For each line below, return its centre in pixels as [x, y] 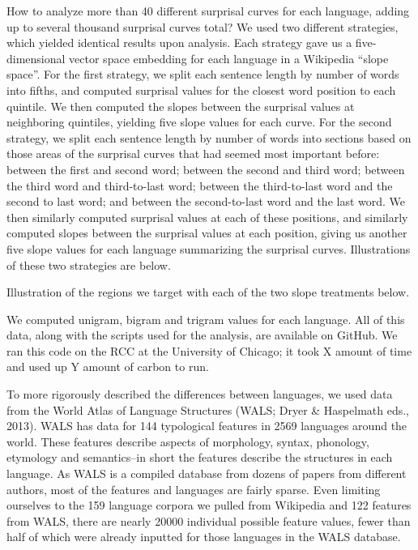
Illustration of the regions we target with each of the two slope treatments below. [208, 292]
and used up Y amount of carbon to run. [108, 367]
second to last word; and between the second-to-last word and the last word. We [206, 201]
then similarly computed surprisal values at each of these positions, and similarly [207, 217]
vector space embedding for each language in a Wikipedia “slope [229, 58]
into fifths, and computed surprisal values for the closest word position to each [201, 90]
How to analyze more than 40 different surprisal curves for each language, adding [208, 11]
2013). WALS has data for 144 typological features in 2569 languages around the [207, 426]
